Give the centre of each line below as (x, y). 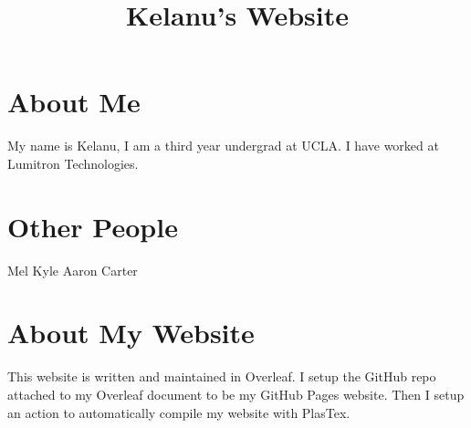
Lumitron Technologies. (73, 163)
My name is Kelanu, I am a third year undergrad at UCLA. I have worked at (223, 146)
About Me (74, 102)
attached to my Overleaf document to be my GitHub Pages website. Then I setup (236, 394)
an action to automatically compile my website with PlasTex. (179, 412)
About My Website (131, 333)
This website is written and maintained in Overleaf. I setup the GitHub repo (222, 376)
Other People (93, 226)
